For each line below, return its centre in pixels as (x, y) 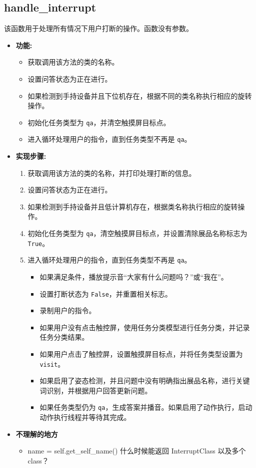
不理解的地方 (37, 434)
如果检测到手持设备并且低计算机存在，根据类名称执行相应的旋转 (133, 206)
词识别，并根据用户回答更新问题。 (96, 390)
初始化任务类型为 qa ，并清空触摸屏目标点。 (99, 122)
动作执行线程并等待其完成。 (85, 417)
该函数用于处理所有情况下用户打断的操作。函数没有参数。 (98, 28)
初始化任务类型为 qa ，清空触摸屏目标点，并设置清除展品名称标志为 (137, 233)
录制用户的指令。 (68, 310)
